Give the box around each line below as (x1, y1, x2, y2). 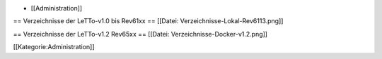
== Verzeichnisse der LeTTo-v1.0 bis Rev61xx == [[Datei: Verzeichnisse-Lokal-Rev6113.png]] (13, 17, 284, 25)
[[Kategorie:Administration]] (13, 43, 95, 51)
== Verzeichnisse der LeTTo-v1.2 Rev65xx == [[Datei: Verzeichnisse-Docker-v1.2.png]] (13, 29, 268, 38)
